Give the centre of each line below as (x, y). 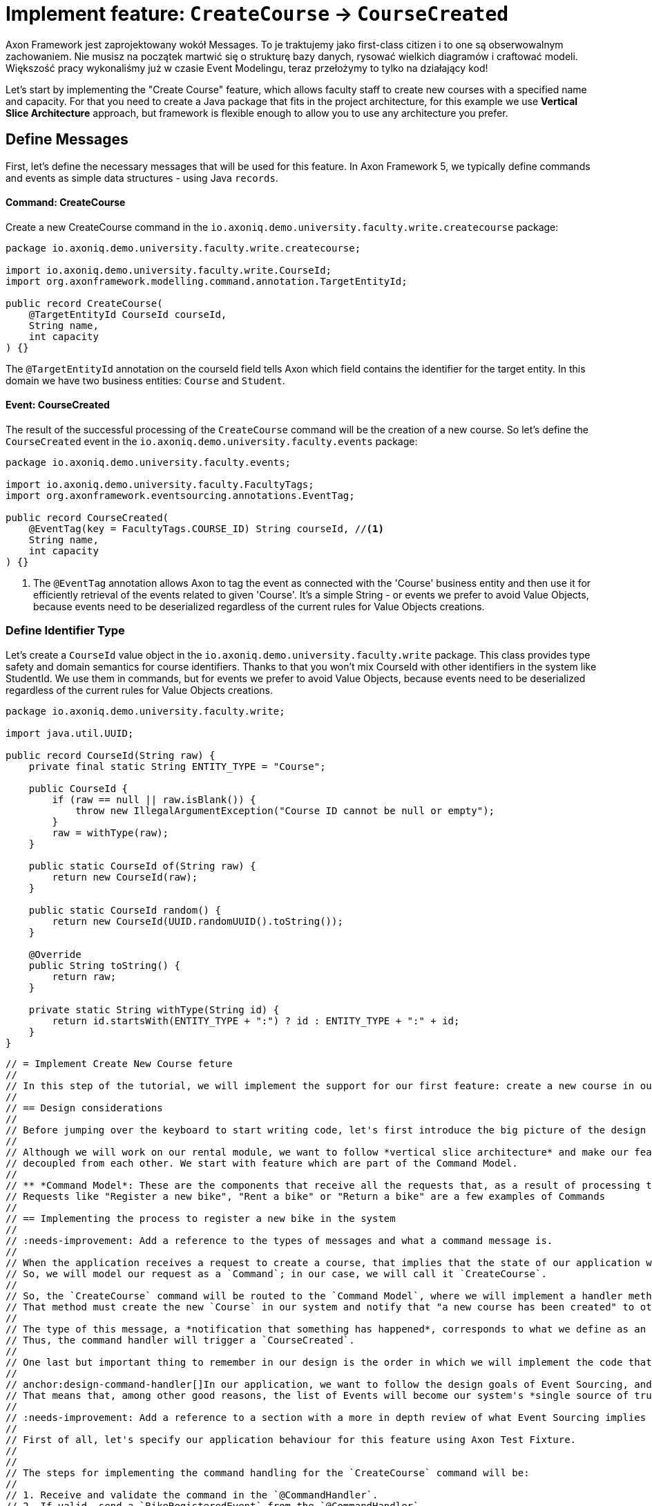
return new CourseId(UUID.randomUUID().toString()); (198, 921)
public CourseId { (78, 788)
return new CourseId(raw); (125, 877)
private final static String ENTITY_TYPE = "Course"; (177, 766)
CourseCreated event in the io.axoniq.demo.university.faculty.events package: (212, 442)
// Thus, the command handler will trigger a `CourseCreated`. (180, 1340)
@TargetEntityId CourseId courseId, (128, 314)
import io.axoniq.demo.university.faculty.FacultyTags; (160, 485)
